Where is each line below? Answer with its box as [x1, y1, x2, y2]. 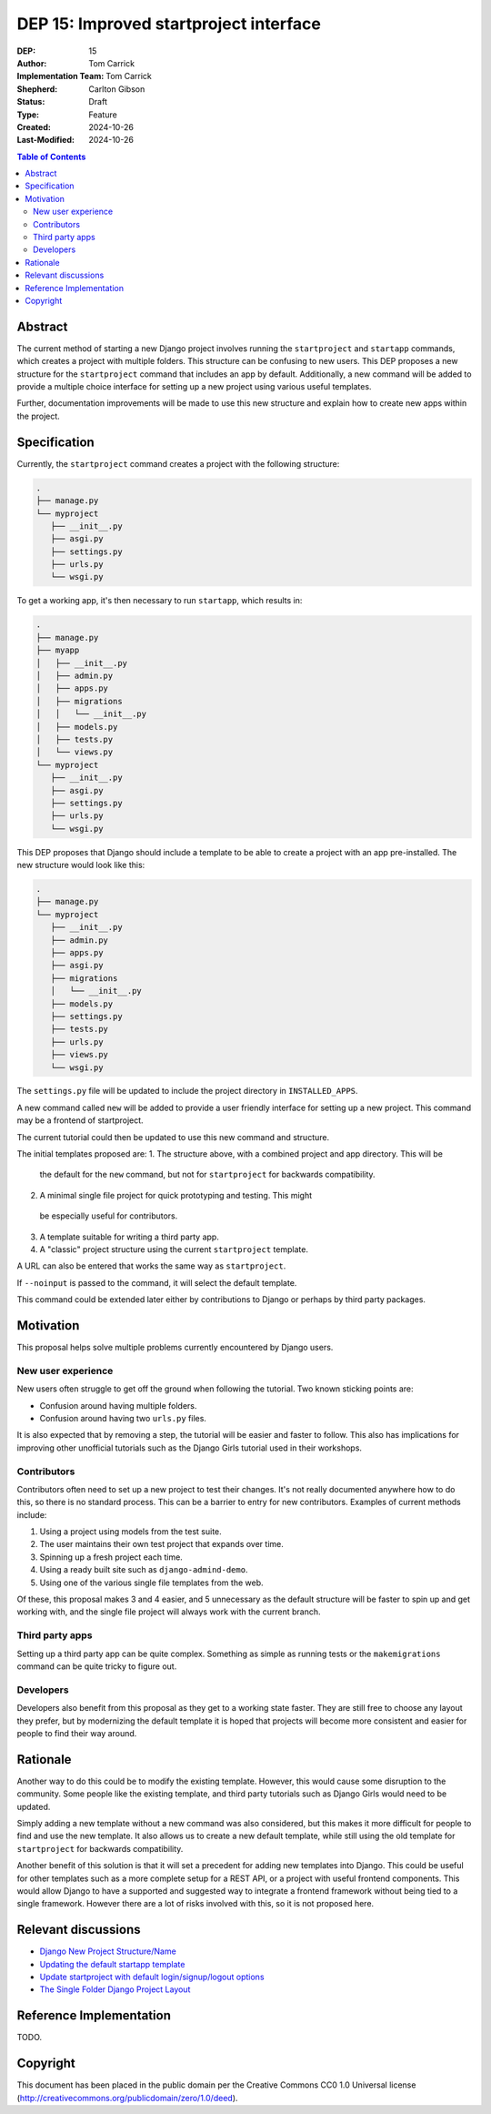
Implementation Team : [16, 71, 105, 82]
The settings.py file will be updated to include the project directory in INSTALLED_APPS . [16, 1086, 358, 1097]
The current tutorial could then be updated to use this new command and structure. [16, 1131, 330, 1142]
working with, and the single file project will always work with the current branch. [16, 1606, 321, 1617]
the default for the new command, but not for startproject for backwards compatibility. [39, 1169, 376, 1180]
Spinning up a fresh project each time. [39, 1552, 184, 1563]
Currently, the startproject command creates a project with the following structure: [16, 458, 340, 469]
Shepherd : [16, 83, 58, 95]
